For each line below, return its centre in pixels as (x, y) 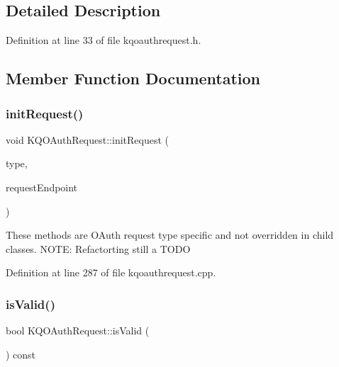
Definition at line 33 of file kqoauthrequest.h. (104, 40)
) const (21, 354)
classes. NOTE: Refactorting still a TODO (98, 248)
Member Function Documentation (133, 78)
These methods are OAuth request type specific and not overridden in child (170, 235)
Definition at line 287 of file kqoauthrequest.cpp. (111, 272)
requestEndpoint (42, 187)
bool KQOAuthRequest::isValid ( (78, 331)
